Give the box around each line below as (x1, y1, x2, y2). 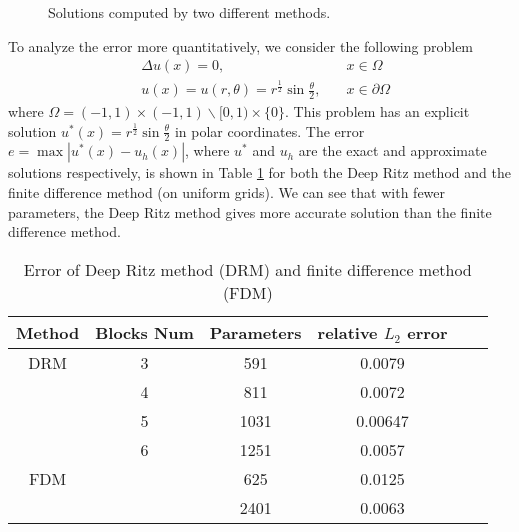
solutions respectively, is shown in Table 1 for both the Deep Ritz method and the (8, 162, 511, 183)
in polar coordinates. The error (174, 120, 365, 141)
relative (317, 320, 378, 344)
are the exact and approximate (298, 140, 487, 161)
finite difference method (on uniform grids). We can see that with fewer (8, 182, 446, 203)
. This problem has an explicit (285, 101, 470, 122)
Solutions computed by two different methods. (48, 2, 331, 22)
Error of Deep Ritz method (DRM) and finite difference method (23, 257, 472, 281)
